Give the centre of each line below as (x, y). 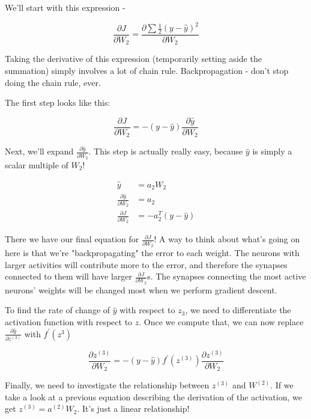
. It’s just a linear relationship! (133, 408)
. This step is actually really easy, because (166, 151)
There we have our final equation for (72, 239)
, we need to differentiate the (238, 310)
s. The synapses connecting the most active (227, 276)
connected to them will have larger (69, 276)
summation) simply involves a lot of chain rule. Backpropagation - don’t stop (147, 70)
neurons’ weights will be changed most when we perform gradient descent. (141, 289)
